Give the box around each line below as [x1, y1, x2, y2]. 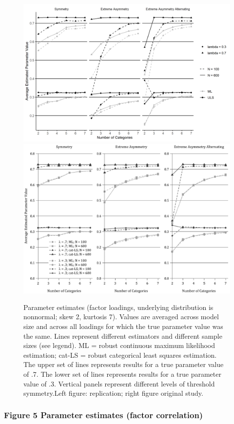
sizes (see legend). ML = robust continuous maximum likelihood [23, 340, 215, 350]
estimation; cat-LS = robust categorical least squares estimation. [23, 349, 217, 360]
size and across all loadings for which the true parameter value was [23, 321, 223, 331]
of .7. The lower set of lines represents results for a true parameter [23, 368, 221, 379]
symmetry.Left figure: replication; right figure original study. [23, 388, 203, 398]
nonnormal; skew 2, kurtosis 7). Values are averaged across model [23, 311, 219, 322]
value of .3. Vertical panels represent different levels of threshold [23, 378, 215, 388]
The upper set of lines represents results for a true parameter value [23, 359, 224, 369]
